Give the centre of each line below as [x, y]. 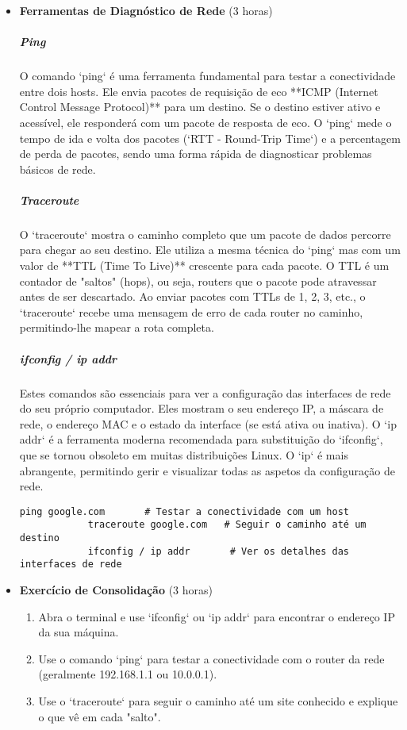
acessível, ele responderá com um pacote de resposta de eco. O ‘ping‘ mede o [205, 122]
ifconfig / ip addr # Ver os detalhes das [219, 551]
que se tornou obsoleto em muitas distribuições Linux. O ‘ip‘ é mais [184, 454]
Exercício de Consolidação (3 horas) [116, 590]
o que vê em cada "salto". [100, 716]
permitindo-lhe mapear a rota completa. [117, 327]
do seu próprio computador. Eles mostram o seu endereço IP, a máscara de [202, 408]
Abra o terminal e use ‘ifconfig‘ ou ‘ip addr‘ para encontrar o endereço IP [217, 616]
